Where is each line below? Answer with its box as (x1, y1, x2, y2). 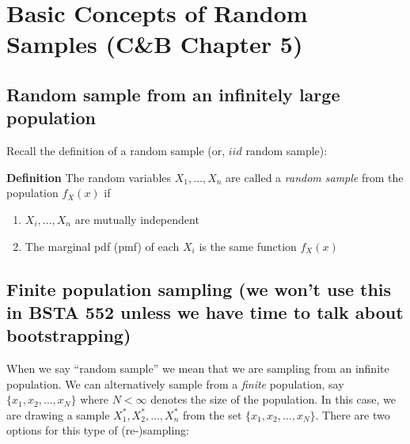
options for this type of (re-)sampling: (6, 422, 189, 438)
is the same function (199, 237, 297, 254)
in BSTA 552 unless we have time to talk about (6, 299, 404, 324)
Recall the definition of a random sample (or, (6, 142, 226, 159)
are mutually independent (74, 211, 199, 227)
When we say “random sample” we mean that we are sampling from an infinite (6, 360, 389, 377)
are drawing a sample (6, 406, 110, 423)
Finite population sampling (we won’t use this (6, 276, 392, 301)
